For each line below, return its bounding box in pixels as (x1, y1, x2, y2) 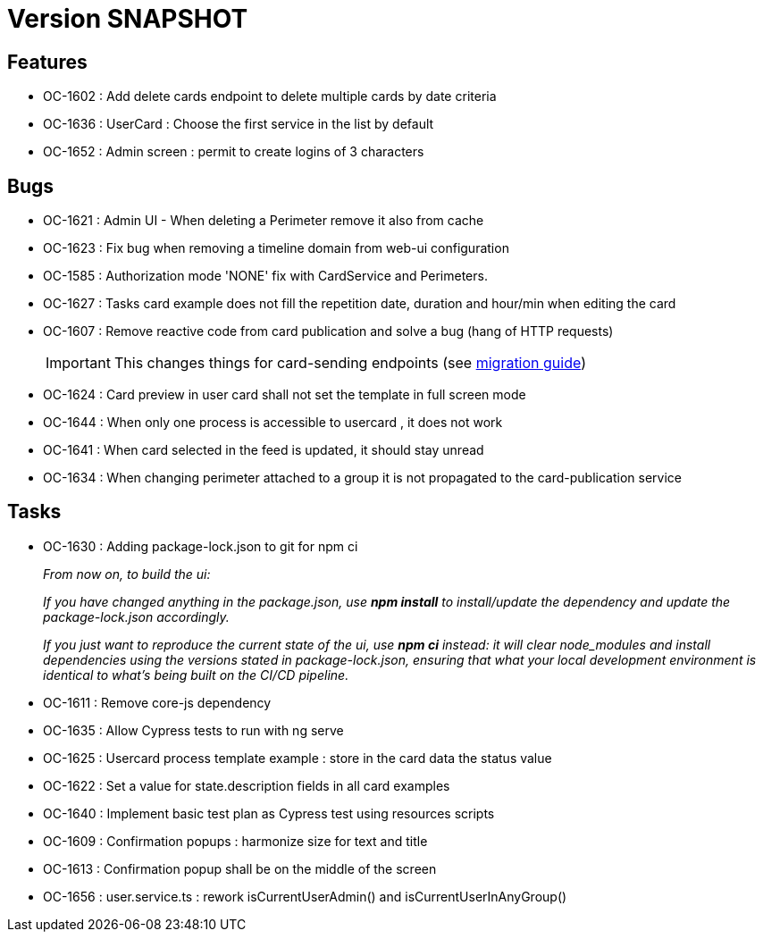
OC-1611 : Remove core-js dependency (43, 694, 272, 710)
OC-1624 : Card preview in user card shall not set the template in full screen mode (43, 387, 526, 403)
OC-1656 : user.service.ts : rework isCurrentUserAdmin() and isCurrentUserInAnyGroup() (43, 888, 567, 904)
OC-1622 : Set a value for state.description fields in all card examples (43, 777, 450, 793)
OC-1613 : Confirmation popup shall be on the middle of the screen (43, 860, 437, 876)
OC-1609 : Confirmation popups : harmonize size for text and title (43, 833, 428, 849)
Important (46, 354, 111, 373)
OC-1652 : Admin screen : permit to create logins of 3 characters (43, 144, 424, 160)
